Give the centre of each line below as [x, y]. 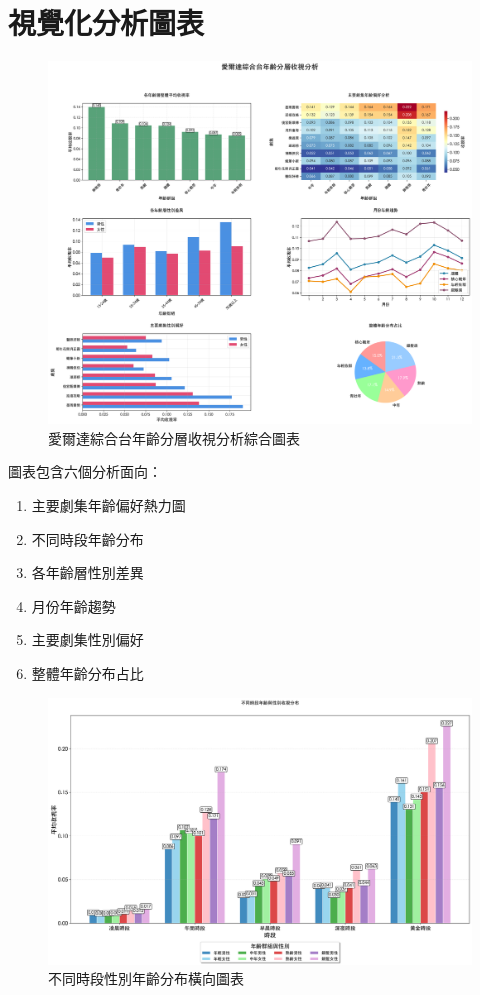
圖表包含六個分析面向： [85, 471]
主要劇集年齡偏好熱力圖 [108, 505]
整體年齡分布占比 [87, 673]
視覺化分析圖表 [106, 22]
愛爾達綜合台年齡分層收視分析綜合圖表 [174, 437]
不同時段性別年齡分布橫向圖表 [146, 978]
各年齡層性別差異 [87, 572]
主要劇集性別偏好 [87, 639]
